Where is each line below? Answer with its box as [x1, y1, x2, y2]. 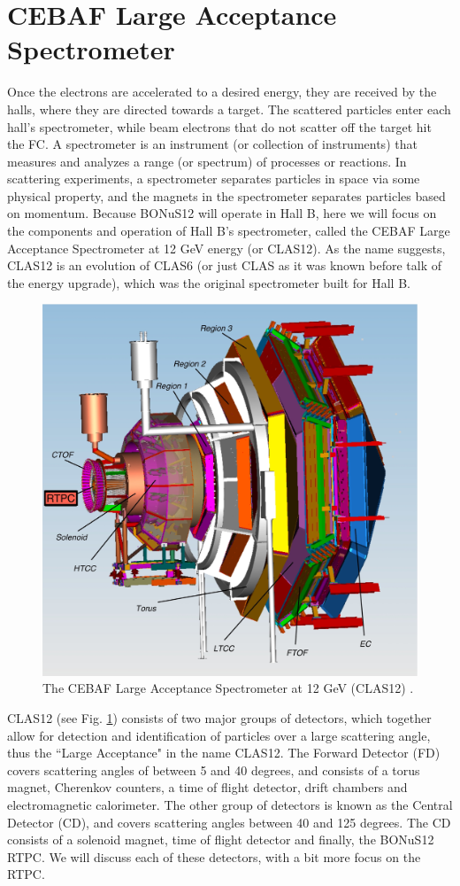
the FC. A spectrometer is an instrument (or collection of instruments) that [7, 135, 418, 153]
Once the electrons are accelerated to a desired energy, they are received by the [7, 82, 437, 101]
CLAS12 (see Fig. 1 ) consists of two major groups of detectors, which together [7, 709, 432, 727]
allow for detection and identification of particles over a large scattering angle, [7, 726, 431, 744]
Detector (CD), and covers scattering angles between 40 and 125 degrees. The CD [7, 812, 451, 831]
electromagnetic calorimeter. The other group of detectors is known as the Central [7, 796, 453, 814]
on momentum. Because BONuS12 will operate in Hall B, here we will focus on [7, 204, 437, 222]
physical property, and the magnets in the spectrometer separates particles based [7, 186, 446, 205]
